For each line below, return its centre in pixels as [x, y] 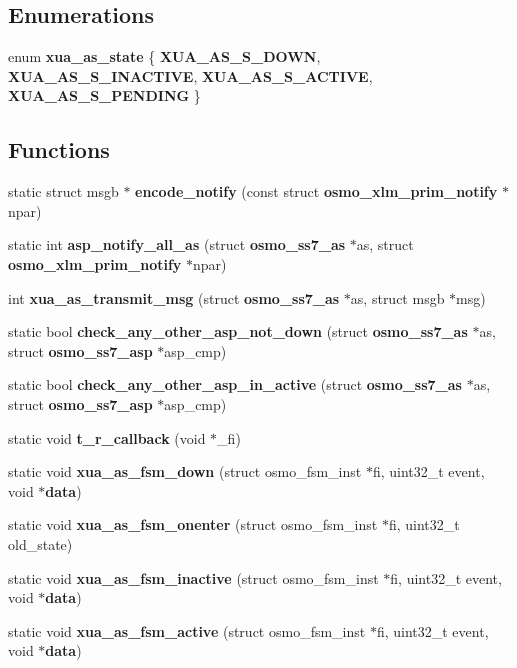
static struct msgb [63, 191]
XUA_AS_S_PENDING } [104, 95]
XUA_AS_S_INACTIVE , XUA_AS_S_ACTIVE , [190, 75]
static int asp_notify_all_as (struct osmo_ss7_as [177, 244]
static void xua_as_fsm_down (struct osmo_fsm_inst [185, 471]
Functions [59, 149]
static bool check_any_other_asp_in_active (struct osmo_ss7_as [235, 384]
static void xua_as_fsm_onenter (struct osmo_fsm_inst [193, 524]
